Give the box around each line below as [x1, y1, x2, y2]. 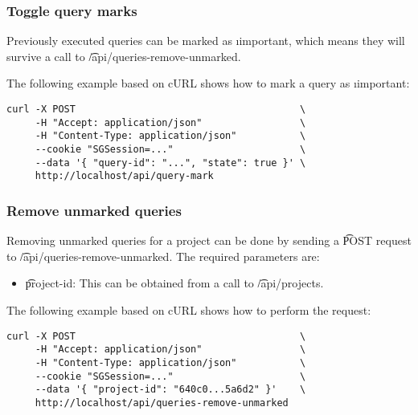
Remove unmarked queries [6, 200, 182, 220]
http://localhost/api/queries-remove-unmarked [35, 397, 289, 409]
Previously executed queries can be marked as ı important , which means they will [6, 32, 405, 49]
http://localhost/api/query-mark [35, 170, 214, 182]
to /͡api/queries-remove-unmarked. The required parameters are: [6, 247, 320, 264]
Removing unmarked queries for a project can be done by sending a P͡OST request [6, 232, 412, 249]
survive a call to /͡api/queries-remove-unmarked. [6, 47, 241, 64]
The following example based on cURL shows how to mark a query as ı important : [6, 75, 410, 92]
